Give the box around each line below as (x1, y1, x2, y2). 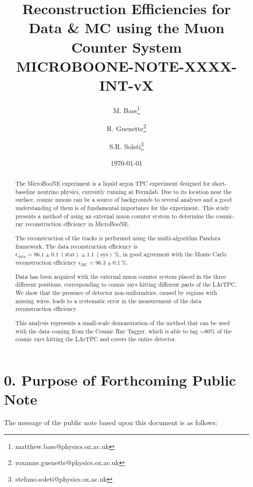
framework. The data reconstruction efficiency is (15, 242, 138, 250)
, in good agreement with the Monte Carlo (119, 250, 227, 258)
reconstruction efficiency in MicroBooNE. (25, 220, 130, 228)
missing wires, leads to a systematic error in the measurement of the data (15, 296, 201, 305)
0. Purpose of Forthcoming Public (4, 370, 236, 390)
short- (212, 179, 227, 188)
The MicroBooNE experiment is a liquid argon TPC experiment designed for (15, 179, 210, 188)
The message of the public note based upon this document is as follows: (4, 417, 217, 427)
